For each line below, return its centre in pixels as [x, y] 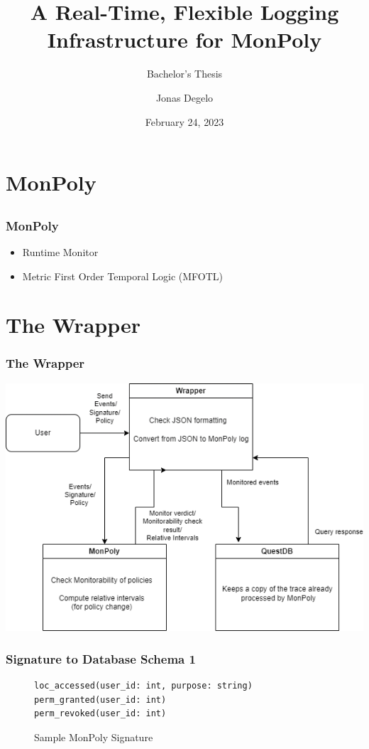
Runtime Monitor [60, 251]
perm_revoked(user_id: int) [100, 714]
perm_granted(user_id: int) [100, 700]
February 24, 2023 [184, 121]
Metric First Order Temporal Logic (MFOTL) [123, 276]
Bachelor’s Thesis [184, 74]
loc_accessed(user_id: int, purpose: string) [143, 686]
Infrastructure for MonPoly [184, 39]
